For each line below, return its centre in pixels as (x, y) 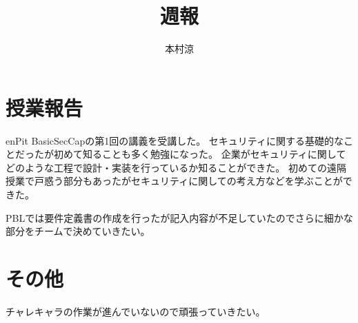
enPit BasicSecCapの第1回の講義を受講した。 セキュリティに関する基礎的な (175, 140)
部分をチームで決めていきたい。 (78, 231)
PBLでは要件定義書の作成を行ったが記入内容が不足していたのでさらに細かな (179, 217)
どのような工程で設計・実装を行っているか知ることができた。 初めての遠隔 (176, 167)
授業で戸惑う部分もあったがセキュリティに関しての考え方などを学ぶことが (174, 181)
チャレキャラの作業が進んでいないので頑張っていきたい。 (136, 311)
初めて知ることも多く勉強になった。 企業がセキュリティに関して (200, 154)
